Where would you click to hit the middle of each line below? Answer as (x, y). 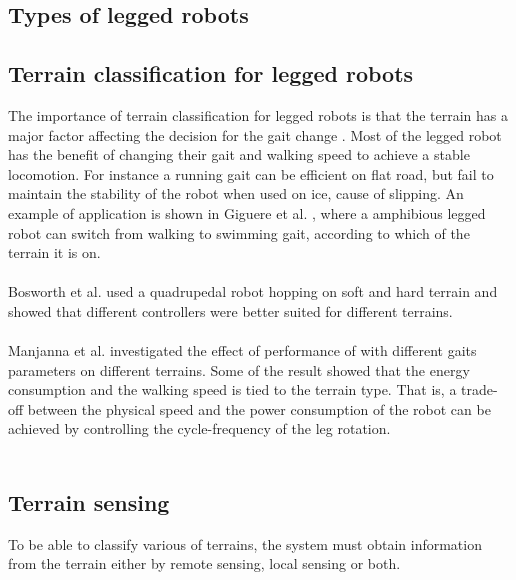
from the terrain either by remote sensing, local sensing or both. (204, 563)
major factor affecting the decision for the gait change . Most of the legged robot (255, 134)
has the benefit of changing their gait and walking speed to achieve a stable (239, 154)
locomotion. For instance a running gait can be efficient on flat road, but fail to (251, 173)
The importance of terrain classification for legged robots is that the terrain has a (258, 114)
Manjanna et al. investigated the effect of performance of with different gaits (242, 350)
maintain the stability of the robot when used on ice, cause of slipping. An (236, 193)
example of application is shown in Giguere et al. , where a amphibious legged (247, 212)
